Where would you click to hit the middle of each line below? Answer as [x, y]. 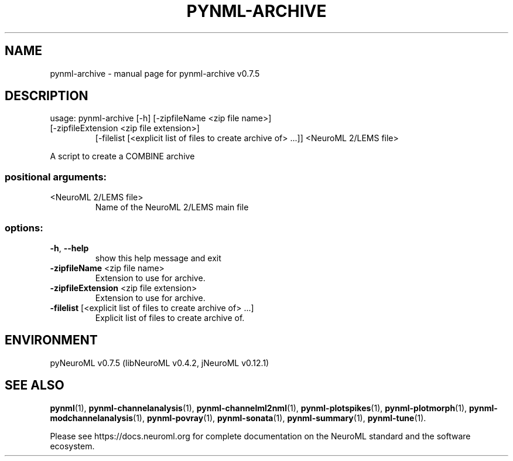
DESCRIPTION [47, 96]
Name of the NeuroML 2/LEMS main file [172, 207]
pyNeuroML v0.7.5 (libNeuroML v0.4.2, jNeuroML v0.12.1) [160, 363]
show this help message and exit [158, 258]
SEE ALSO [35, 385]
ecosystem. [72, 446]
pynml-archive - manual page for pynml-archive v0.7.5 [155, 73]
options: [24, 228]
